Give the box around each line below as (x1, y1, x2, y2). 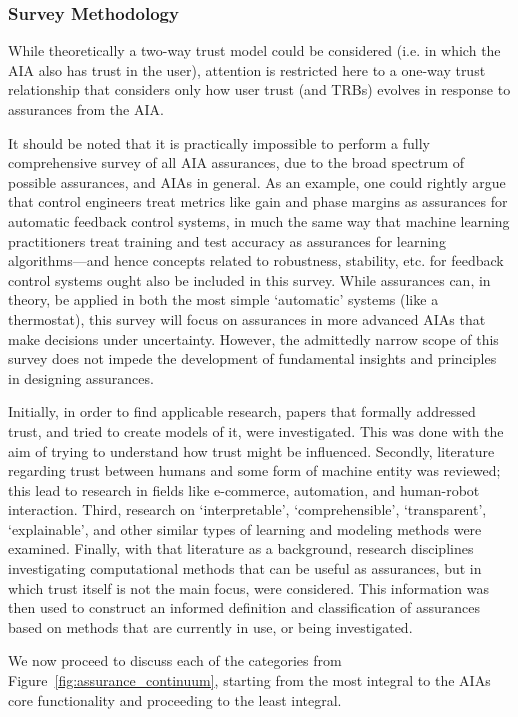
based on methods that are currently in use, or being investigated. (8, 616, 413, 637)
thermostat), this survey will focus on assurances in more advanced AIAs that (8, 308, 486, 329)
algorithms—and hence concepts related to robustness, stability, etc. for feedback (8, 250, 504, 271)
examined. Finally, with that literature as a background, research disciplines (8, 538, 474, 559)
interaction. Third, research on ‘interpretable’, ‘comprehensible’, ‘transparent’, (8, 499, 487, 520)
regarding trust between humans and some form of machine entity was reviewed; (8, 460, 501, 481)
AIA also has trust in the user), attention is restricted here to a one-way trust (8, 59, 486, 80)
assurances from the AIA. (8, 99, 164, 119)
